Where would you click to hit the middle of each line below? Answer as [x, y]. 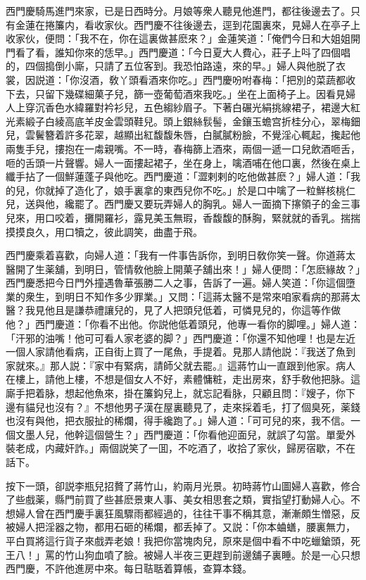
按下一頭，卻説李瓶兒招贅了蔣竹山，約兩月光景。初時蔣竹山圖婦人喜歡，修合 [183, 485]
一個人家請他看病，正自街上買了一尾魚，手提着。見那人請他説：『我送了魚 [176, 352]
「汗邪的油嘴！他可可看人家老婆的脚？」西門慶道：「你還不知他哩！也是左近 [181, 338]
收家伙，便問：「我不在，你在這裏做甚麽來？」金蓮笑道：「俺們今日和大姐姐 [178, 38]
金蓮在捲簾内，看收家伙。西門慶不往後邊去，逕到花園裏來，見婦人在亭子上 [188, 24]
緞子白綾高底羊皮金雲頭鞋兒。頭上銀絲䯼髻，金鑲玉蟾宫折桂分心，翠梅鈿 [193, 121]
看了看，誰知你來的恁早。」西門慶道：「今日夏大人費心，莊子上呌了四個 [178, 52]
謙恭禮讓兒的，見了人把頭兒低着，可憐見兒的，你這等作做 [207, 310]
